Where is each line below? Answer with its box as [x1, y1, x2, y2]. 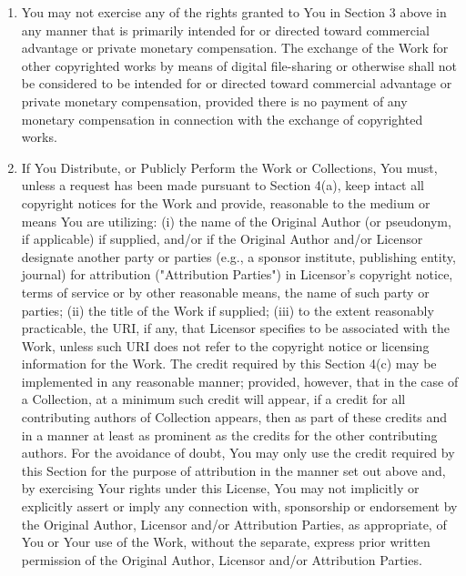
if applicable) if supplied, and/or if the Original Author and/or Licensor [21, 229, 423, 248]
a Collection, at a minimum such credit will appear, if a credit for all [21, 389, 406, 409]
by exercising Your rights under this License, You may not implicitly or [21, 479, 420, 498]
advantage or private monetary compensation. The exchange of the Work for [21, 38, 449, 57]
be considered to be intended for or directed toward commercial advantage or [21, 74, 452, 93]
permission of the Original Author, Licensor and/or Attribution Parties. [21, 550, 422, 569]
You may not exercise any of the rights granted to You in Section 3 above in [21, 3, 447, 21]
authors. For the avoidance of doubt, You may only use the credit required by [21, 443, 455, 462]
